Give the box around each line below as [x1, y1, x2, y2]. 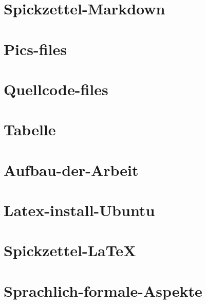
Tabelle [4, 119, 56, 140]
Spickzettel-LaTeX [4, 240, 136, 261]
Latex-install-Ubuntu [4, 200, 155, 221]
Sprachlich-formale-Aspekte [4, 280, 202, 301]
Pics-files [4, 38, 67, 59]
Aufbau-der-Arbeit [4, 159, 139, 180]
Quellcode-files [4, 78, 108, 99]
